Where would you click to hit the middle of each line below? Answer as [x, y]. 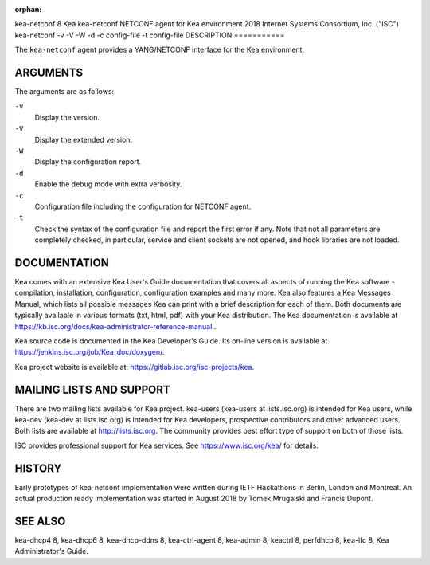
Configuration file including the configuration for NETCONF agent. [143, 206]
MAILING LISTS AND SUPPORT [92, 389]
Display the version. [67, 117]
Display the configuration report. [88, 162]
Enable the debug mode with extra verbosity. [108, 184]
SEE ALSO [40, 521]
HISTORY [38, 468]
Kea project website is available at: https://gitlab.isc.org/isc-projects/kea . [135, 367]
